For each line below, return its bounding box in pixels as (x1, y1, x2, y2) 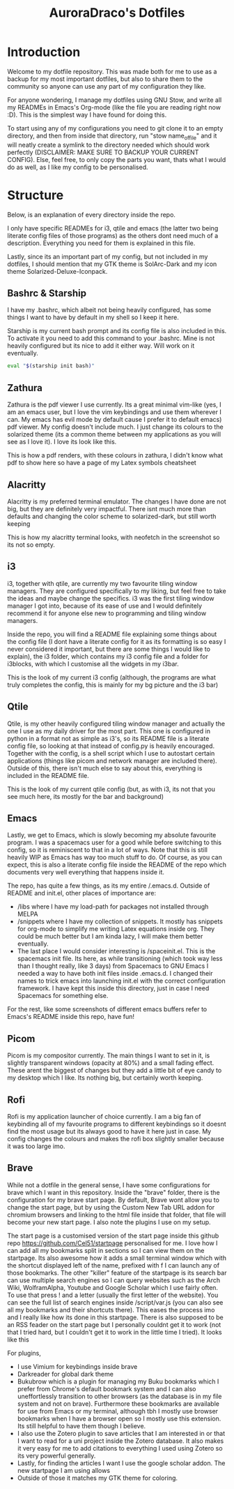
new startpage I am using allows (17, 1466, 110, 1474)
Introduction (7, 44, 81, 60)
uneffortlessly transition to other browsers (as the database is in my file (17, 1392, 222, 1400)
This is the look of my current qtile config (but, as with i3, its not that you (7, 784, 216, 793)
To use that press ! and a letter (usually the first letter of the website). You (7, 1291, 219, 1299)
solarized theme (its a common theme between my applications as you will (7, 430, 221, 439)
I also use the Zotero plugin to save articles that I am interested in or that (17, 1429, 225, 1437)
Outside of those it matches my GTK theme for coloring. (17, 1474, 178, 1482)
